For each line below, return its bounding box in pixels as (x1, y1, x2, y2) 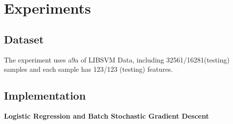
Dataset (4, 31, 44, 46)
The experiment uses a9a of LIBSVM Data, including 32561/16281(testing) (4, 54, 230, 64)
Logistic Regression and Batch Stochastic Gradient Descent (4, 110, 209, 121)
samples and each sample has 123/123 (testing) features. (4, 64, 173, 74)
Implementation (4, 88, 86, 103)
